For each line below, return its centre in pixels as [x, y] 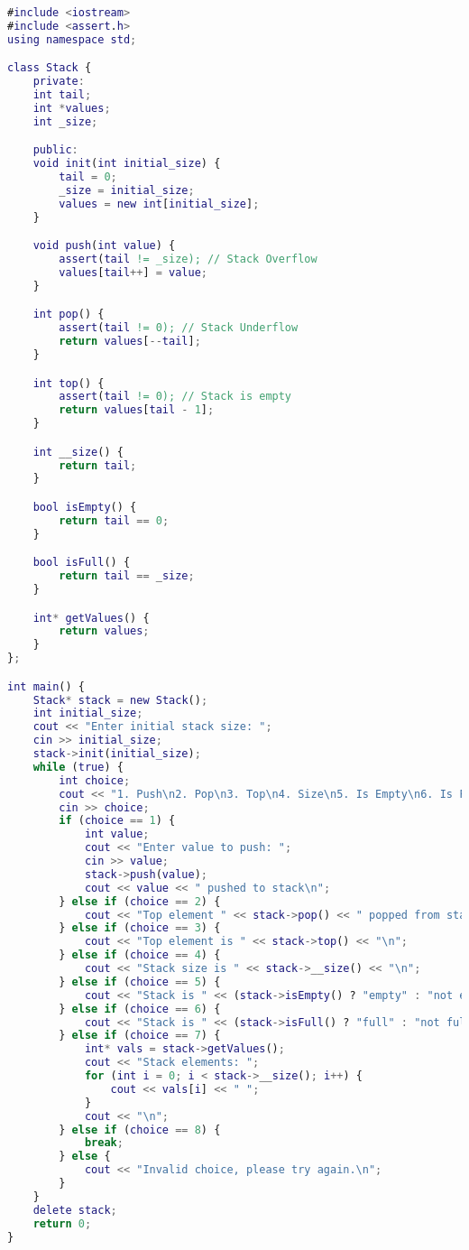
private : [59, 82]
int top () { [69, 383]
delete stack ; [75, 1210]
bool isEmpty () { [85, 507]
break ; [104, 1143]
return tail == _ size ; [127, 576]
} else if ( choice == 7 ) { [140, 1036]
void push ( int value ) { [104, 246]
